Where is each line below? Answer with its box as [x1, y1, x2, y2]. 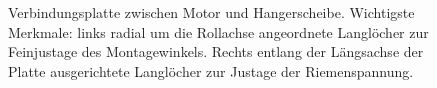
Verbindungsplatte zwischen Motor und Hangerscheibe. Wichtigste [8, 2, 415, 22]
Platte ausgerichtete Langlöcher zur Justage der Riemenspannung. [8, 60, 414, 81]
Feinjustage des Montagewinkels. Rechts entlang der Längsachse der [8, 41, 424, 62]
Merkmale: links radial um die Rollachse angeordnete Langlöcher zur [8, 21, 429, 42]
